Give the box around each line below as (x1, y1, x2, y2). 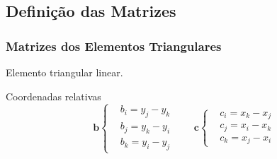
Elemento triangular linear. (6, 65, 123, 79)
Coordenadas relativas (6, 88, 101, 103)
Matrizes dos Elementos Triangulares (6, 37, 222, 54)
